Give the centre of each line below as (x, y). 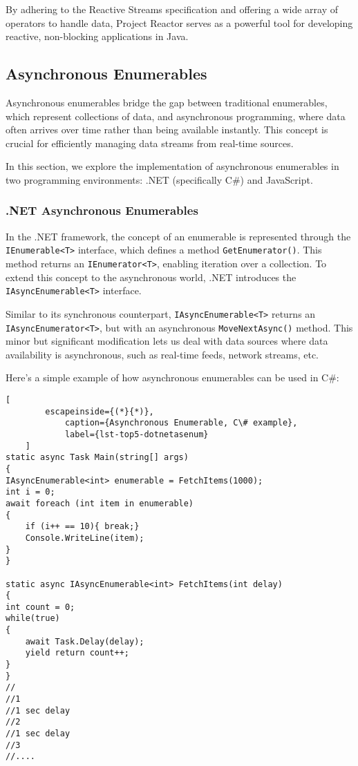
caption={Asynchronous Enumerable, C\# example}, (181, 423)
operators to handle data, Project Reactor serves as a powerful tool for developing (179, 22)
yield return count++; (77, 653)
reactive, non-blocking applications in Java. (97, 36)
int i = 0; (30, 492)
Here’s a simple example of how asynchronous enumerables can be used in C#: (172, 377)
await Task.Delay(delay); (85, 641)
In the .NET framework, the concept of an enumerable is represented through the (178, 236)
